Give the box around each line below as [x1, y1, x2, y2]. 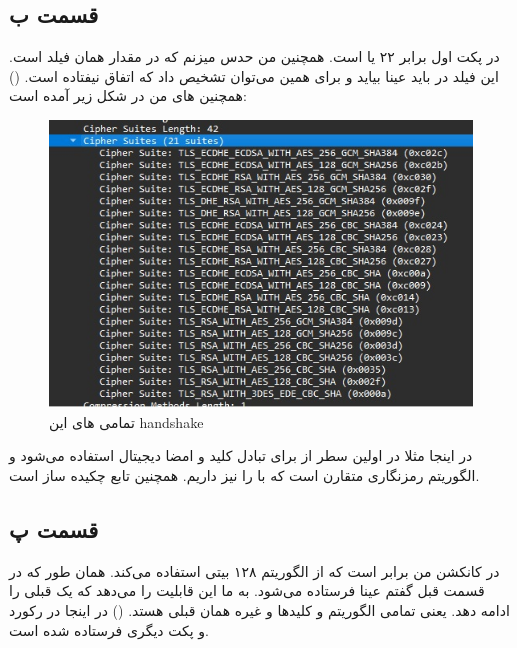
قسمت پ [9, 514, 99, 545]
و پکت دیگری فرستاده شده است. [9, 619, 209, 640]
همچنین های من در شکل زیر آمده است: [9, 85, 247, 106]
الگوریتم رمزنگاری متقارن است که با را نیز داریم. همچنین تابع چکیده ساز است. [9, 465, 480, 486]
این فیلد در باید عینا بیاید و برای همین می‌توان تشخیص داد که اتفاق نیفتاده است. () [9, 65, 499, 86]
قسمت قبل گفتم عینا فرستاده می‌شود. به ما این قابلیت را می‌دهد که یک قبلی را [9, 580, 485, 601]
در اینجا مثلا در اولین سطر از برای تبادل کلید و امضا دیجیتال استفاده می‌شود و [9, 445, 473, 466]
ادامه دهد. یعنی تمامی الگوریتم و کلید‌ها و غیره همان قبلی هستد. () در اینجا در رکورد [9, 600, 510, 621]
